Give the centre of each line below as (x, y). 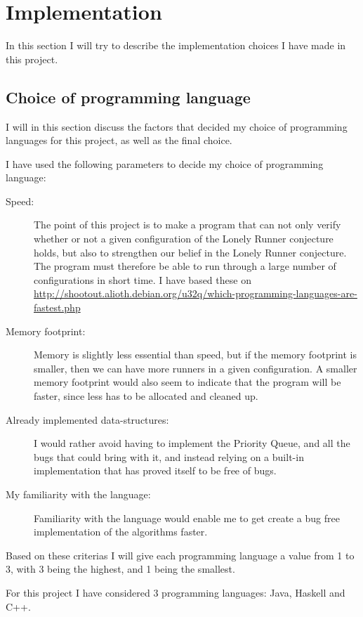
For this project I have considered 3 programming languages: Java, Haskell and (176, 592)
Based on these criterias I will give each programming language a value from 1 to (180, 555)
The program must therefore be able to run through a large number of (185, 266)
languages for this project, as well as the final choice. (119, 140)
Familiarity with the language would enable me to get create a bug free (187, 518)
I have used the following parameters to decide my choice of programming (165, 163)
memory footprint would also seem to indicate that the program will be (187, 382)
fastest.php (57, 307)
